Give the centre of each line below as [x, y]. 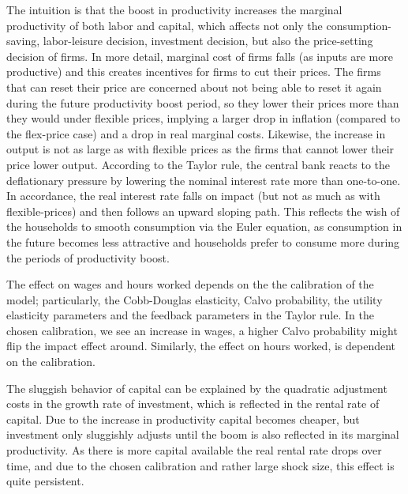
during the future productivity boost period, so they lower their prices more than [203, 102]
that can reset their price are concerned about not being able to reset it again [194, 87]
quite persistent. [45, 481]
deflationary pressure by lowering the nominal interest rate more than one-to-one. [204, 180]
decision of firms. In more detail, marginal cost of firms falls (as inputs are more [200, 56]
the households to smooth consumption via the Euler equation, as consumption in [204, 226]
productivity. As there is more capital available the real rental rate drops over [194, 450]
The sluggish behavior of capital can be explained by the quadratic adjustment [197, 388]
